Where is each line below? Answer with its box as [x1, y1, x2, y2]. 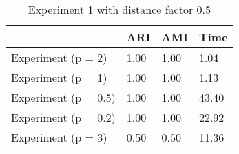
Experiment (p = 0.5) [11, 89, 116, 105]
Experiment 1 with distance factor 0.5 [28, 1, 211, 17]
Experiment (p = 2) [11, 49, 107, 65]
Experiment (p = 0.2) [11, 109, 116, 125]
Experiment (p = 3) [11, 129, 107, 145]
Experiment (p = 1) [11, 69, 107, 85]
